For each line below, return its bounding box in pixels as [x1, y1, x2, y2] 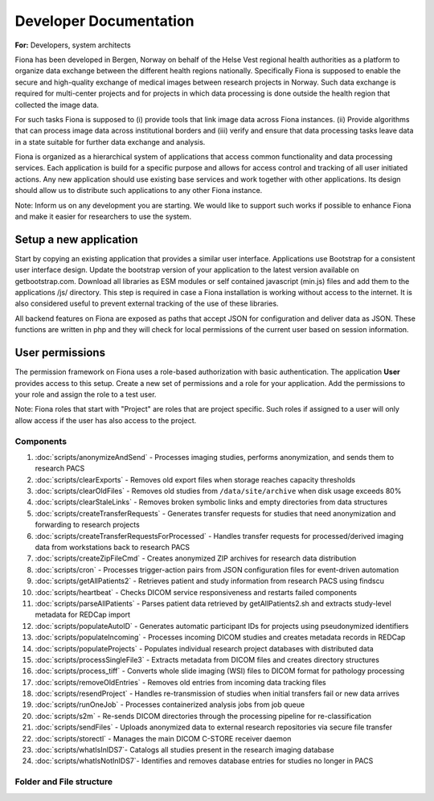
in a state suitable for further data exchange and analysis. [14, 137, 206, 146]
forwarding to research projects [35, 520, 140, 530]
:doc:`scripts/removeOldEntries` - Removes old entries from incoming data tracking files [35, 677, 326, 687]
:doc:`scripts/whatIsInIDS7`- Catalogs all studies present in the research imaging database [35, 745, 334, 755]
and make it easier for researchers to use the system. [14, 212, 192, 221]
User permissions [14, 346, 106, 359]
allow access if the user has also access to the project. [14, 415, 197, 425]
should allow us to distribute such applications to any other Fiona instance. [14, 186, 263, 195]
